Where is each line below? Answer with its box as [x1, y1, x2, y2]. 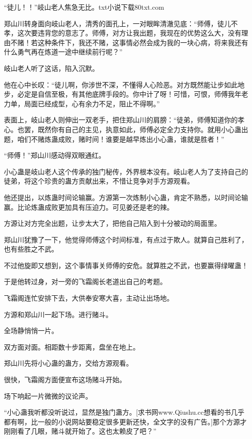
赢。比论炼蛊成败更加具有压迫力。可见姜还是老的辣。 [4, 202, 173, 212]
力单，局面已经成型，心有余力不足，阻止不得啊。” [4, 98, 160, 108]
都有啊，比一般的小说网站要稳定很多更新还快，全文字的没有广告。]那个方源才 [4, 416, 247, 426]
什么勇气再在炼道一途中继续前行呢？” [4, 47, 123, 57]
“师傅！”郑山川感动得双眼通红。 [4, 150, 106, 160]
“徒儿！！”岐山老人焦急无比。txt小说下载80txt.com [4, 2, 164, 12]
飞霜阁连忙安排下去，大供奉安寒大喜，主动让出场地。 [4, 293, 173, 303]
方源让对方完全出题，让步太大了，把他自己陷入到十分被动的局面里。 [4, 218, 221, 228]
